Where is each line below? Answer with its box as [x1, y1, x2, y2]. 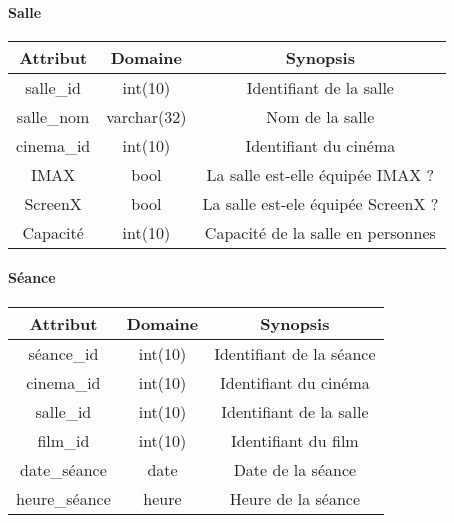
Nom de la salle [266, 104, 375, 128]
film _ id [37, 428, 90, 452]
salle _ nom [16, 104, 90, 128]
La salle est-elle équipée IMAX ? [206, 162, 435, 186]
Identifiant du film [231, 428, 359, 452]
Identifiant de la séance [214, 341, 376, 365]
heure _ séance [16, 486, 111, 510]
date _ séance [20, 457, 107, 481]
